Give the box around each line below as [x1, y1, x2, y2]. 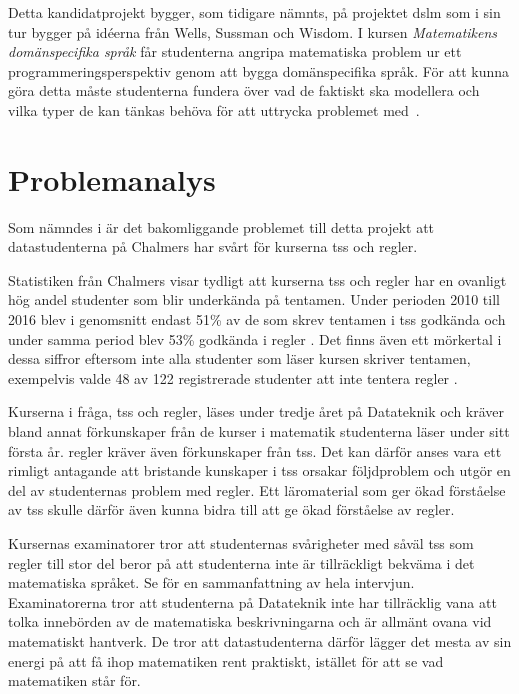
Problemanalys [8, 158, 216, 199]
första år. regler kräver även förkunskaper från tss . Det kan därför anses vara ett [8, 440, 502, 461]
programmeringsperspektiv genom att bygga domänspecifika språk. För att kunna [8, 60, 509, 81]
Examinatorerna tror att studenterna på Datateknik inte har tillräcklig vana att [8, 591, 497, 612]
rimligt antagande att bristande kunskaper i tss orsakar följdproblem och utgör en [8, 460, 511, 481]
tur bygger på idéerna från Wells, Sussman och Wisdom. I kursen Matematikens [8, 21, 498, 42]
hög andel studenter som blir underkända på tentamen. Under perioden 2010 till [8, 289, 500, 310]
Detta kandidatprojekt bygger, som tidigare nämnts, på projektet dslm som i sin [8, 2, 501, 22]
